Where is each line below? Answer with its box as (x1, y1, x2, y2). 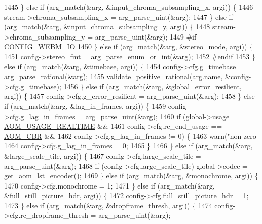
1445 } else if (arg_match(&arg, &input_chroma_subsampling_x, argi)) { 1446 (4, 2, 253, 12)
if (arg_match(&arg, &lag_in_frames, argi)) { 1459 (4, 100, 166, 111)
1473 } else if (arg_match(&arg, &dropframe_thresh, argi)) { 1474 (4, 200, 212, 210)
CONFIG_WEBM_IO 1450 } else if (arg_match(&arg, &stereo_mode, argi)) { (4, 41, 253, 52)
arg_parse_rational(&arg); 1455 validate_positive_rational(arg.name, (4, 71, 223, 82)
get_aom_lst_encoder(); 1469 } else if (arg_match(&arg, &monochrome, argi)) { (4, 170, 258, 181)
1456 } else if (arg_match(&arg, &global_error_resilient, (63, 81, 242, 91)
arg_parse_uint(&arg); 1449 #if (95, 31, 197, 42)
